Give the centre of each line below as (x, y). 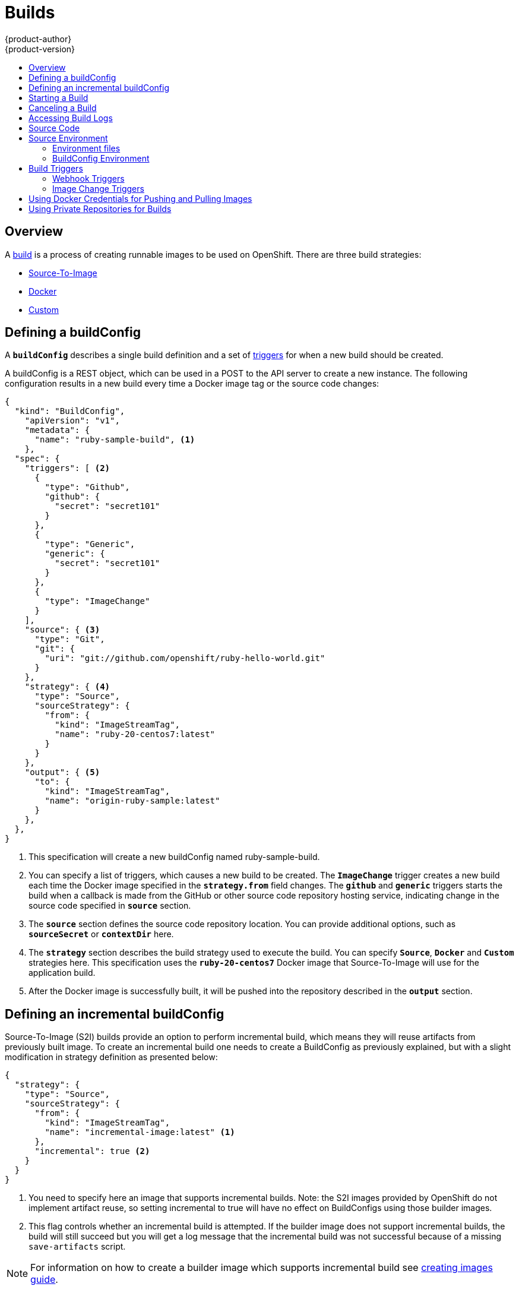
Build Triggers (56, 168)
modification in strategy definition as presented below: (111, 1057)
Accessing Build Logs (71, 118)
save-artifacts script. (77, 1247)
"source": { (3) (62, 630)
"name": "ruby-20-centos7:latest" (135, 734)
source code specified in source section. (110, 906)
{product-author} (38, 39)
